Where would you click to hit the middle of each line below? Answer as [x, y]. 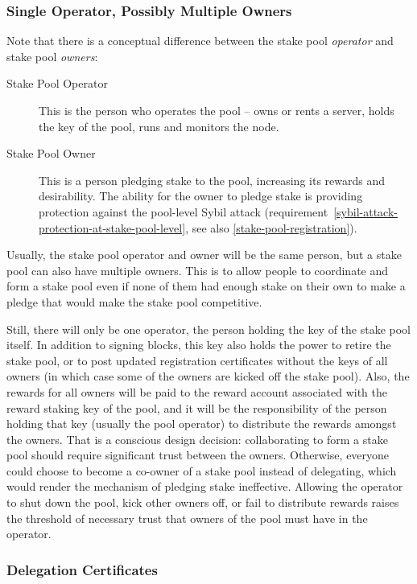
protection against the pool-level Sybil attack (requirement [184, 211]
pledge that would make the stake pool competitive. [134, 301]
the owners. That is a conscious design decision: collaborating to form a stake [197, 439]
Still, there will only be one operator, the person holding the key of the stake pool [209, 329]
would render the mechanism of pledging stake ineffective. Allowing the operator [205, 486]
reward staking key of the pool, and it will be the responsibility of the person [197, 407]
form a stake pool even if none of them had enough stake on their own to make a [206, 286]
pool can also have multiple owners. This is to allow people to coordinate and [198, 270]
